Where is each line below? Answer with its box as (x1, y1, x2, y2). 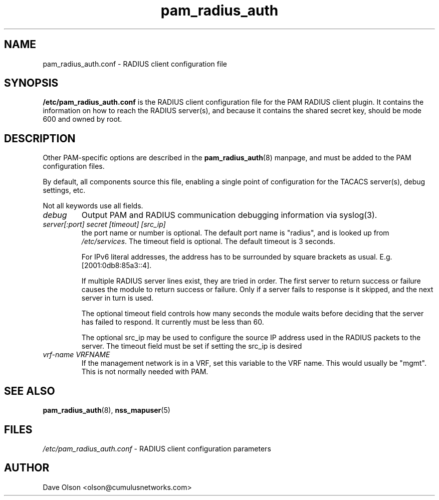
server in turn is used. (81, 294, 154, 303)
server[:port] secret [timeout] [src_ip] (43, 220, 166, 229)
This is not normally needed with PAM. (81, 367, 208, 376)
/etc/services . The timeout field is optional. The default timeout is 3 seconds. (81, 237, 335, 246)
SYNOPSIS (4, 77, 59, 90)
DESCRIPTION (4, 132, 76, 145)
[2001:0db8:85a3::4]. (81, 261, 152, 270)
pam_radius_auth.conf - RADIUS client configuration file (43, 59, 227, 68)
